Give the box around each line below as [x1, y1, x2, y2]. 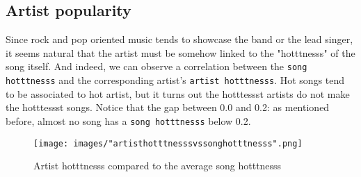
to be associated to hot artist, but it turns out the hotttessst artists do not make [6, 86, 350, 101]
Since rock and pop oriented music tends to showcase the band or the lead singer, [6, 32, 353, 47]
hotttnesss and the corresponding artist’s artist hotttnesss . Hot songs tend [6, 73, 345, 87]
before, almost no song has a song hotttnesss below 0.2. [6, 113, 251, 128]
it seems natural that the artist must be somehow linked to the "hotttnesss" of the [6, 45, 355, 60]
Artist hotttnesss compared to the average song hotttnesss [33, 158, 282, 173]
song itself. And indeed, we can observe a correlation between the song [6, 59, 307, 74]
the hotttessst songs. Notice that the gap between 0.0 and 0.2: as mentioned [6, 100, 330, 115]
